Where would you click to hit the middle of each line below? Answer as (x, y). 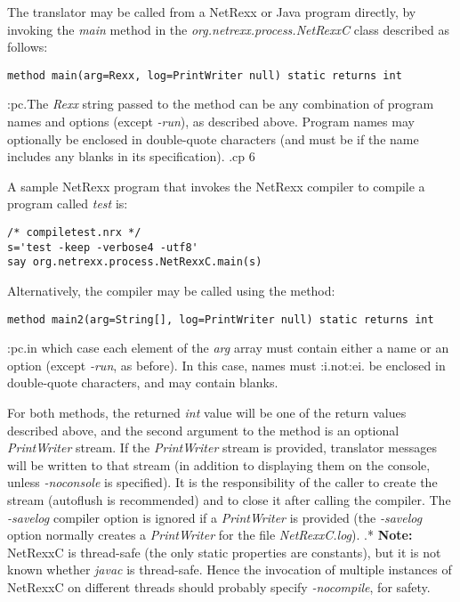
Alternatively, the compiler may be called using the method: (171, 290)
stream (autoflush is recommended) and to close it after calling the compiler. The (229, 499)
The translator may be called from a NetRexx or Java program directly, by (212, 12)
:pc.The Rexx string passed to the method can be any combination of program (221, 104)
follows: (28, 47)
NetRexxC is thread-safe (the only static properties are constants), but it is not (224, 552)
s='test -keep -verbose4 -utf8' (103, 247)
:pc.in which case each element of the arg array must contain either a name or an (228, 348)
